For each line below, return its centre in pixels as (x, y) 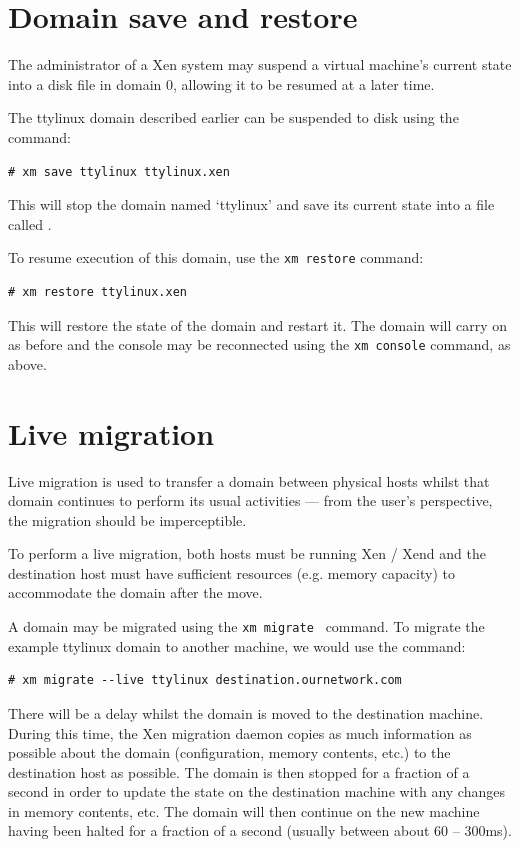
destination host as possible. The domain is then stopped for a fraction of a (239, 771)
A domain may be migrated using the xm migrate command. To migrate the (246, 626)
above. (27, 363)
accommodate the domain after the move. (135, 592)
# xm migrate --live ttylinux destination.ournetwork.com (205, 680)
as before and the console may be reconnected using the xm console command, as (259, 344)
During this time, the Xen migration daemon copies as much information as (240, 732)
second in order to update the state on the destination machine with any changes (256, 791)
